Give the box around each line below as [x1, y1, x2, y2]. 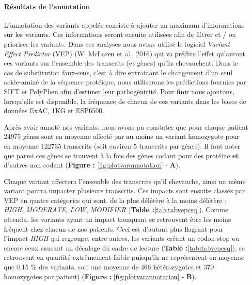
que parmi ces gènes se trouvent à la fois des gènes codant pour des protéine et [4, 150, 239, 160]
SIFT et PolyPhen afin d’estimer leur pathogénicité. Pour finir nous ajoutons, [4, 86, 235, 96]
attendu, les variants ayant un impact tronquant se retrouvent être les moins [4, 214, 231, 224]
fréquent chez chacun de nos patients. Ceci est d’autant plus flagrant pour [4, 223, 223, 234]
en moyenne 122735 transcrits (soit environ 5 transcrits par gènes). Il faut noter [4, 140, 240, 151]
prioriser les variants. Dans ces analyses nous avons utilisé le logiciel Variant [4, 38, 230, 49]
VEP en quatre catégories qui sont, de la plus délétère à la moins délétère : [4, 195, 226, 205]
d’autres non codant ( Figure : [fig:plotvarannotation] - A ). [4, 160, 180, 170]
